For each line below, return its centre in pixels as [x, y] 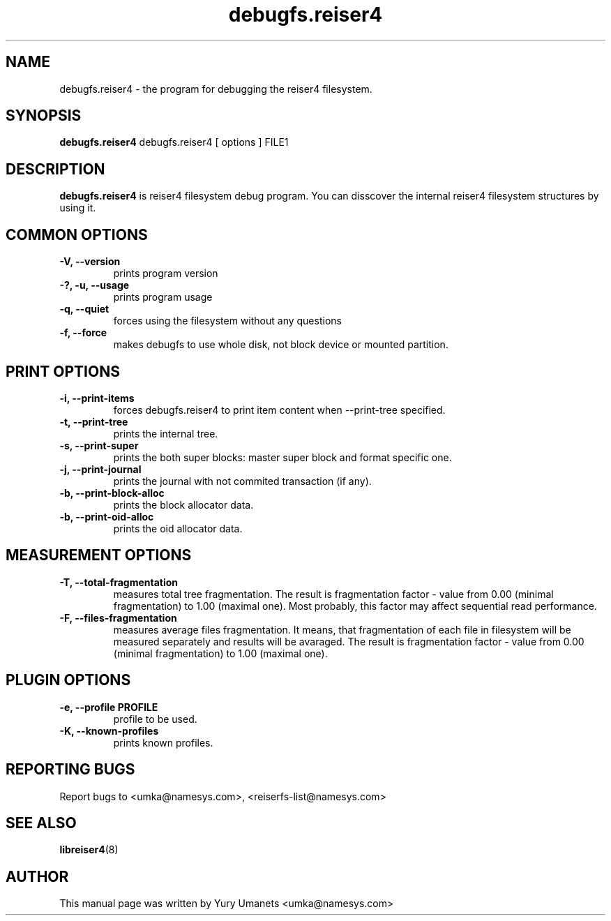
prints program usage [163, 297]
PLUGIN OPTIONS [68, 680]
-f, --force [83, 333]
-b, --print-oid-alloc [107, 516]
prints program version [166, 274]
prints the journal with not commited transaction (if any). [242, 481]
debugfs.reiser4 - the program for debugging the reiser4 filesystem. [216, 89]
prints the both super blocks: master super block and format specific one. [282, 457]
